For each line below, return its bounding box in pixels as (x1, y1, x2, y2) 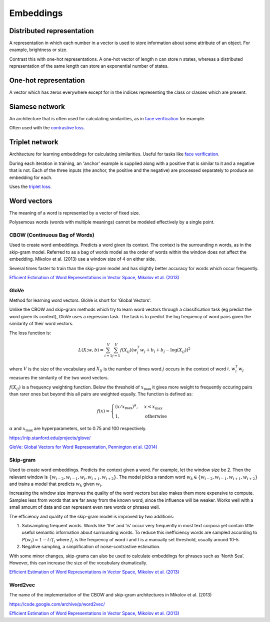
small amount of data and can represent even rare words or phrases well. (9, 504, 160, 510)
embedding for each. (9, 174, 52, 180)
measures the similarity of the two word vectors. (9, 375, 109, 381)
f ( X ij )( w (120, 347, 137, 354)
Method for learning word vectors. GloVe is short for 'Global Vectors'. (9, 297, 152, 303)
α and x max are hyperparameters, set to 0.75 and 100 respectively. (9, 426, 147, 433)
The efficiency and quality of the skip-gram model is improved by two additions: (9, 513, 174, 519)
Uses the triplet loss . (9, 183, 52, 189)
